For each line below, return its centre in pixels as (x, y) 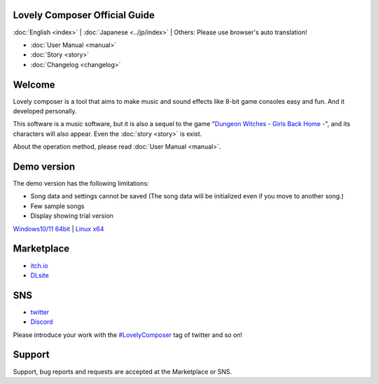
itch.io (39, 266)
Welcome (34, 84)
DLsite (40, 275)
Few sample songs (57, 206)
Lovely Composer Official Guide (84, 15)
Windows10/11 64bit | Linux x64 (58, 228)
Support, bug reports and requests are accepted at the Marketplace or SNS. (122, 371)
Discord (42, 322)
